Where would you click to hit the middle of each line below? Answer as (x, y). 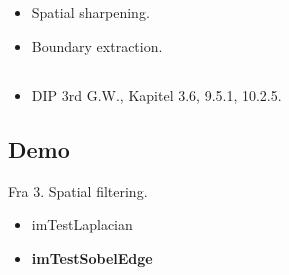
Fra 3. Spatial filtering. (78, 190)
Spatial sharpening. (90, 12)
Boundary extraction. (97, 45)
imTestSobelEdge (92, 257)
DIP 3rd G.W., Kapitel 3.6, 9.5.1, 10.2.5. (156, 94)
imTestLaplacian (82, 224)
